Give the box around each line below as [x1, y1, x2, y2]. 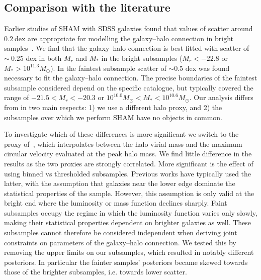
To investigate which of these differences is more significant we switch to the [4, 129, 239, 139]
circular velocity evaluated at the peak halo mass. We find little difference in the [4, 148, 252, 159]
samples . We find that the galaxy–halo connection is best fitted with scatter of [4, 43, 249, 53]
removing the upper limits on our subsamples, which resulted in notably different [4, 247, 254, 257]
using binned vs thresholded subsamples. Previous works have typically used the [4, 168, 251, 178]
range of [4, 92, 29, 103]
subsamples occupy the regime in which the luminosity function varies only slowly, [4, 207, 257, 218]
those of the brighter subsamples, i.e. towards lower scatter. [4, 266, 187, 277]
